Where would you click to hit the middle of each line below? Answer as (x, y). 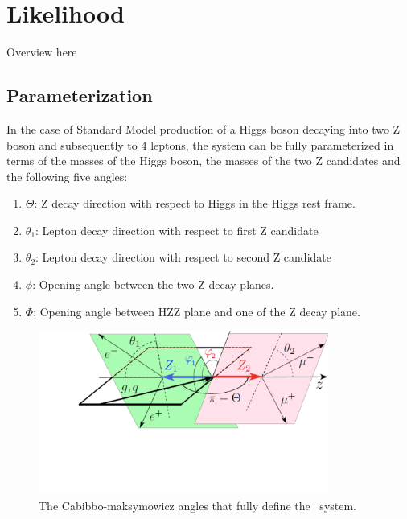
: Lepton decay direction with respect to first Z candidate (177, 230)
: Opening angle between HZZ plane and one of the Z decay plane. (197, 311)
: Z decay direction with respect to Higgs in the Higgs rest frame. (195, 203)
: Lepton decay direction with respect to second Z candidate (183, 257)
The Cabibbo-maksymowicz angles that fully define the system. (198, 505)
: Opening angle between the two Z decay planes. (153, 284)
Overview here (42, 52)
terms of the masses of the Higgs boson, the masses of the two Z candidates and (203, 161)
